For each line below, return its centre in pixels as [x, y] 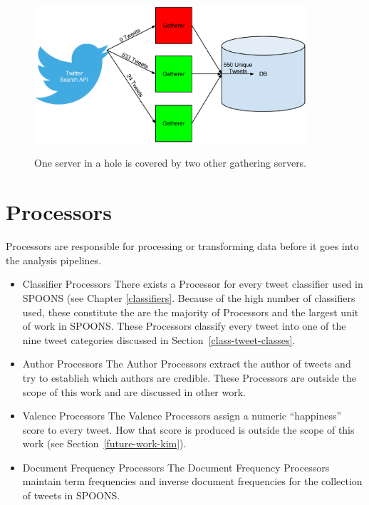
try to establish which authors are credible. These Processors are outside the [189, 377]
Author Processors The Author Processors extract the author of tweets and [187, 364]
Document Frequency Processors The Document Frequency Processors [176, 467]
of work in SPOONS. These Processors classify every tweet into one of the [184, 326]
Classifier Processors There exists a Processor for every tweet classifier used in [193, 284]
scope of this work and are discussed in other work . [134, 391]
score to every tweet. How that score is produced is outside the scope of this [188, 429]
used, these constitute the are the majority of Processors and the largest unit [191, 312]
